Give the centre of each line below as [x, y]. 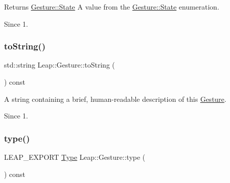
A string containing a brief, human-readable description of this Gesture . [115, 99]
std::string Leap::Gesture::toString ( [60, 65]
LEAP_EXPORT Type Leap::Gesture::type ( [75, 157]
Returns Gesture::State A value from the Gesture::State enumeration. [112, 7]
